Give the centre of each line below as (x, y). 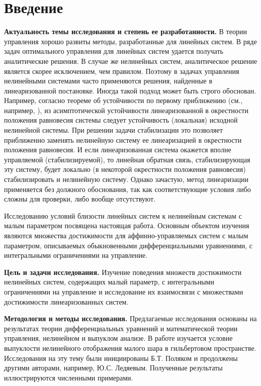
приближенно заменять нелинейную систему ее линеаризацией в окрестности (123, 139)
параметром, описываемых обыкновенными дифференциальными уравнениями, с (128, 245)
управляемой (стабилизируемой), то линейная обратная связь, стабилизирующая (127, 159)
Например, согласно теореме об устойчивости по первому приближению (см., (123, 100)
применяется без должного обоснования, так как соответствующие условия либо (127, 189)
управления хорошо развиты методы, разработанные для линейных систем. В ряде (130, 41)
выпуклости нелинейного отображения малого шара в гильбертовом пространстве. (130, 348)
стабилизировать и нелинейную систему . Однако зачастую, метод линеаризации (126, 179)
